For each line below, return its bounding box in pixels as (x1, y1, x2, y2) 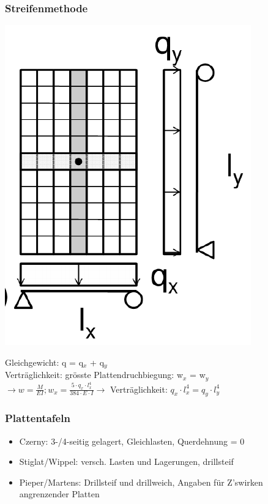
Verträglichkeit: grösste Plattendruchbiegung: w (5, 368, 184, 381)
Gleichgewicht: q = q (5, 355, 84, 368)
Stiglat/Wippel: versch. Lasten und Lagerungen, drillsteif (19, 455, 234, 468)
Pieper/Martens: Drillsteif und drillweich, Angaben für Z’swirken (19, 475, 263, 488)
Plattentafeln (5, 410, 70, 426)
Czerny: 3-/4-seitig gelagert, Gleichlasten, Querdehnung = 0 (19, 434, 245, 447)
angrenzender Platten (19, 487, 100, 500)
